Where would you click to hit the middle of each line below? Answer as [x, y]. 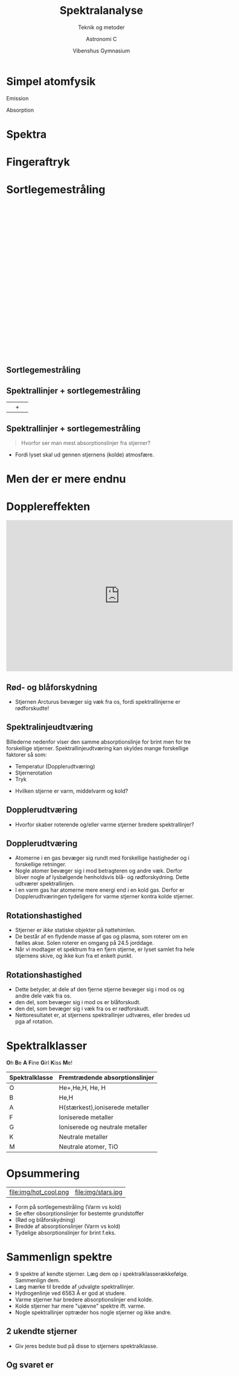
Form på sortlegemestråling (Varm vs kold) [68, 1207]
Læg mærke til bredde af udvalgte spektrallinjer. [75, 1287]
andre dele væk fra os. [43, 996]
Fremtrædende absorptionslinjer [107, 1077]
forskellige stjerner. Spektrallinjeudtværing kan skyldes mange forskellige [97, 748]
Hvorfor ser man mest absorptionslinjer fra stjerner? [86, 443]
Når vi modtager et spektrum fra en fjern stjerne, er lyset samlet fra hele [105, 949]
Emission [18, 98]
